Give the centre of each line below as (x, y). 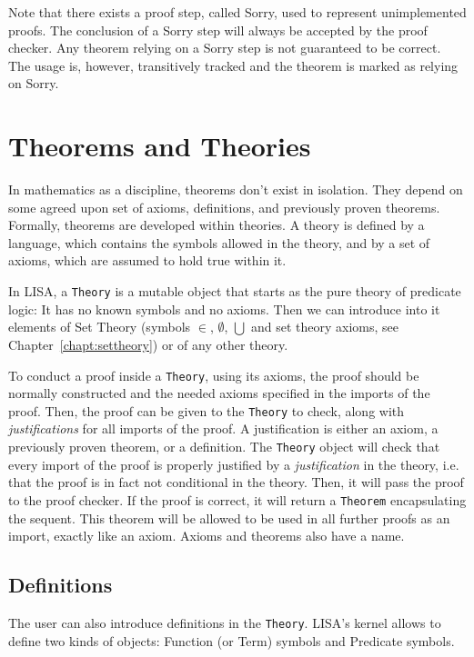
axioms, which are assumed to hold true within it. (147, 260)
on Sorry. (34, 83)
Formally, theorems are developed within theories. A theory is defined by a (217, 225)
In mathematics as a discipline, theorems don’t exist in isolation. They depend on (236, 189)
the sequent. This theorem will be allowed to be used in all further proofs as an (229, 518)
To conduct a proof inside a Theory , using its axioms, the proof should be (214, 375)
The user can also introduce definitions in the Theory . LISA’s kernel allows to (225, 622)
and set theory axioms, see (325, 327)
